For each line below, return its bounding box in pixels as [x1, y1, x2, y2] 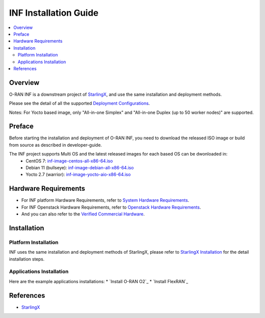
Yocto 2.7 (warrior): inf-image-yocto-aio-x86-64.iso [26, 172, 131, 178]
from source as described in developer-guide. [9, 142, 102, 148]
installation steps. [9, 256, 45, 262]
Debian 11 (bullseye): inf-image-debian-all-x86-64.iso [26, 165, 134, 171]
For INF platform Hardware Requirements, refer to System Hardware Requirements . [21, 197, 189, 203]
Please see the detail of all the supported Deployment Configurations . [9, 101, 150, 106]
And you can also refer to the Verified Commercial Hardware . [21, 211, 145, 217]
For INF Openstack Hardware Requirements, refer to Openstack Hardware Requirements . [21, 204, 201, 210]
